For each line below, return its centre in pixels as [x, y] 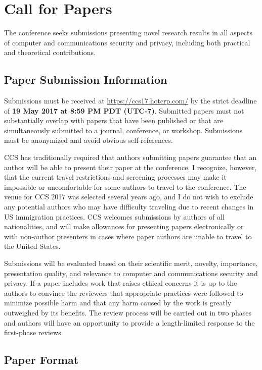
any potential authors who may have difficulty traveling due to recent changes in [129, 207]
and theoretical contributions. [50, 52]
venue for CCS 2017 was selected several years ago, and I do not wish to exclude [129, 197]
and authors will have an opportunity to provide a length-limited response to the [129, 322]
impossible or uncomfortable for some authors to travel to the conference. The [125, 187]
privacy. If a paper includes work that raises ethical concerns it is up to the [121, 283]
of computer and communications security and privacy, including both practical [127, 42]
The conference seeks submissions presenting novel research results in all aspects [128, 33]
